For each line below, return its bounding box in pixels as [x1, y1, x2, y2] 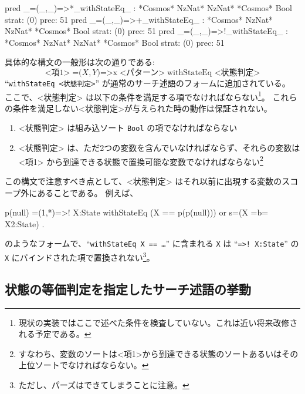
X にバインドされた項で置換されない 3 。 [5, 250, 155, 263]
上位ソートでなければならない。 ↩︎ [18, 359, 149, 371]
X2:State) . [5, 217, 45, 230]
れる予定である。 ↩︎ [18, 328, 91, 340]
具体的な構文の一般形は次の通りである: [5, 56, 155, 68]
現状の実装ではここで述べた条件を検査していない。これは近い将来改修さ [18, 316, 298, 328]
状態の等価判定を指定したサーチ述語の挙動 [5, 279, 251, 298]
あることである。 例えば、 [37, 186, 138, 198]
